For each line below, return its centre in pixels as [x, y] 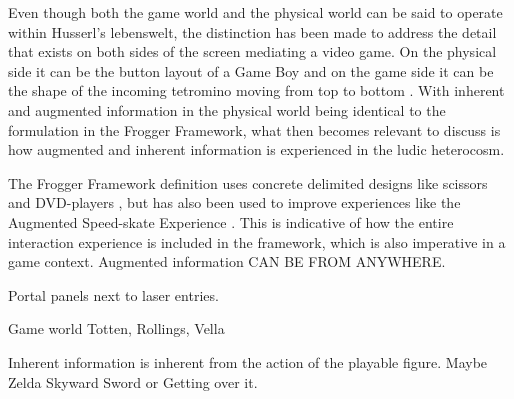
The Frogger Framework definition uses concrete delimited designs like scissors [248, 182]
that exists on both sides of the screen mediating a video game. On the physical [252, 51]
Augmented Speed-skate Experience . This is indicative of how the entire [231, 221]
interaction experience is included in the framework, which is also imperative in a [257, 241]
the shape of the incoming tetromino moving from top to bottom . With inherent [256, 90]
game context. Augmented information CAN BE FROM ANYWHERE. [227, 261]
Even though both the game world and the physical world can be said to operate [255, 12]
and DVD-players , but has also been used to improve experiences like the [234, 202]
